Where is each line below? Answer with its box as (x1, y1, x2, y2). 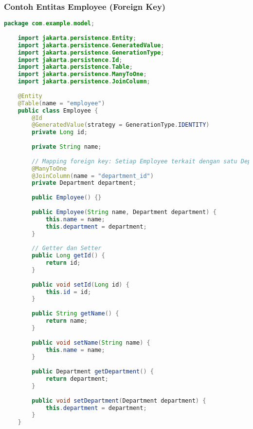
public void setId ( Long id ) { (32, 281, 129, 288)
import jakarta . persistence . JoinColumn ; (18, 78, 150, 85)
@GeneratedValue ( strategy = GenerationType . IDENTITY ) (32, 121, 210, 129)
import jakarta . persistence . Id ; (18, 56, 123, 63)
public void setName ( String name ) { (32, 339, 150, 346)
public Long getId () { (32, 252, 105, 259)
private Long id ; (32, 129, 88, 136)
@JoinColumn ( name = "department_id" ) (32, 172, 154, 179)
